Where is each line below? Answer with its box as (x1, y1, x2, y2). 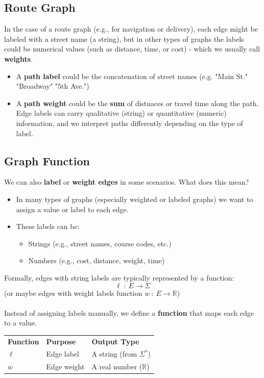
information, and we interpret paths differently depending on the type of (16, 117, 243, 128)
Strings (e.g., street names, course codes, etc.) (28, 238, 172, 248)
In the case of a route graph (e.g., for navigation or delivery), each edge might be (4, 23, 258, 34)
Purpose (46, 336, 76, 346)
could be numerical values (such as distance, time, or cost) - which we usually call (4, 43, 260, 54)
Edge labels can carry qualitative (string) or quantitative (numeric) (16, 108, 227, 118)
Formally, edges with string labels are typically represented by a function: (4, 272, 234, 283)
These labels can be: (16, 221, 80, 232)
